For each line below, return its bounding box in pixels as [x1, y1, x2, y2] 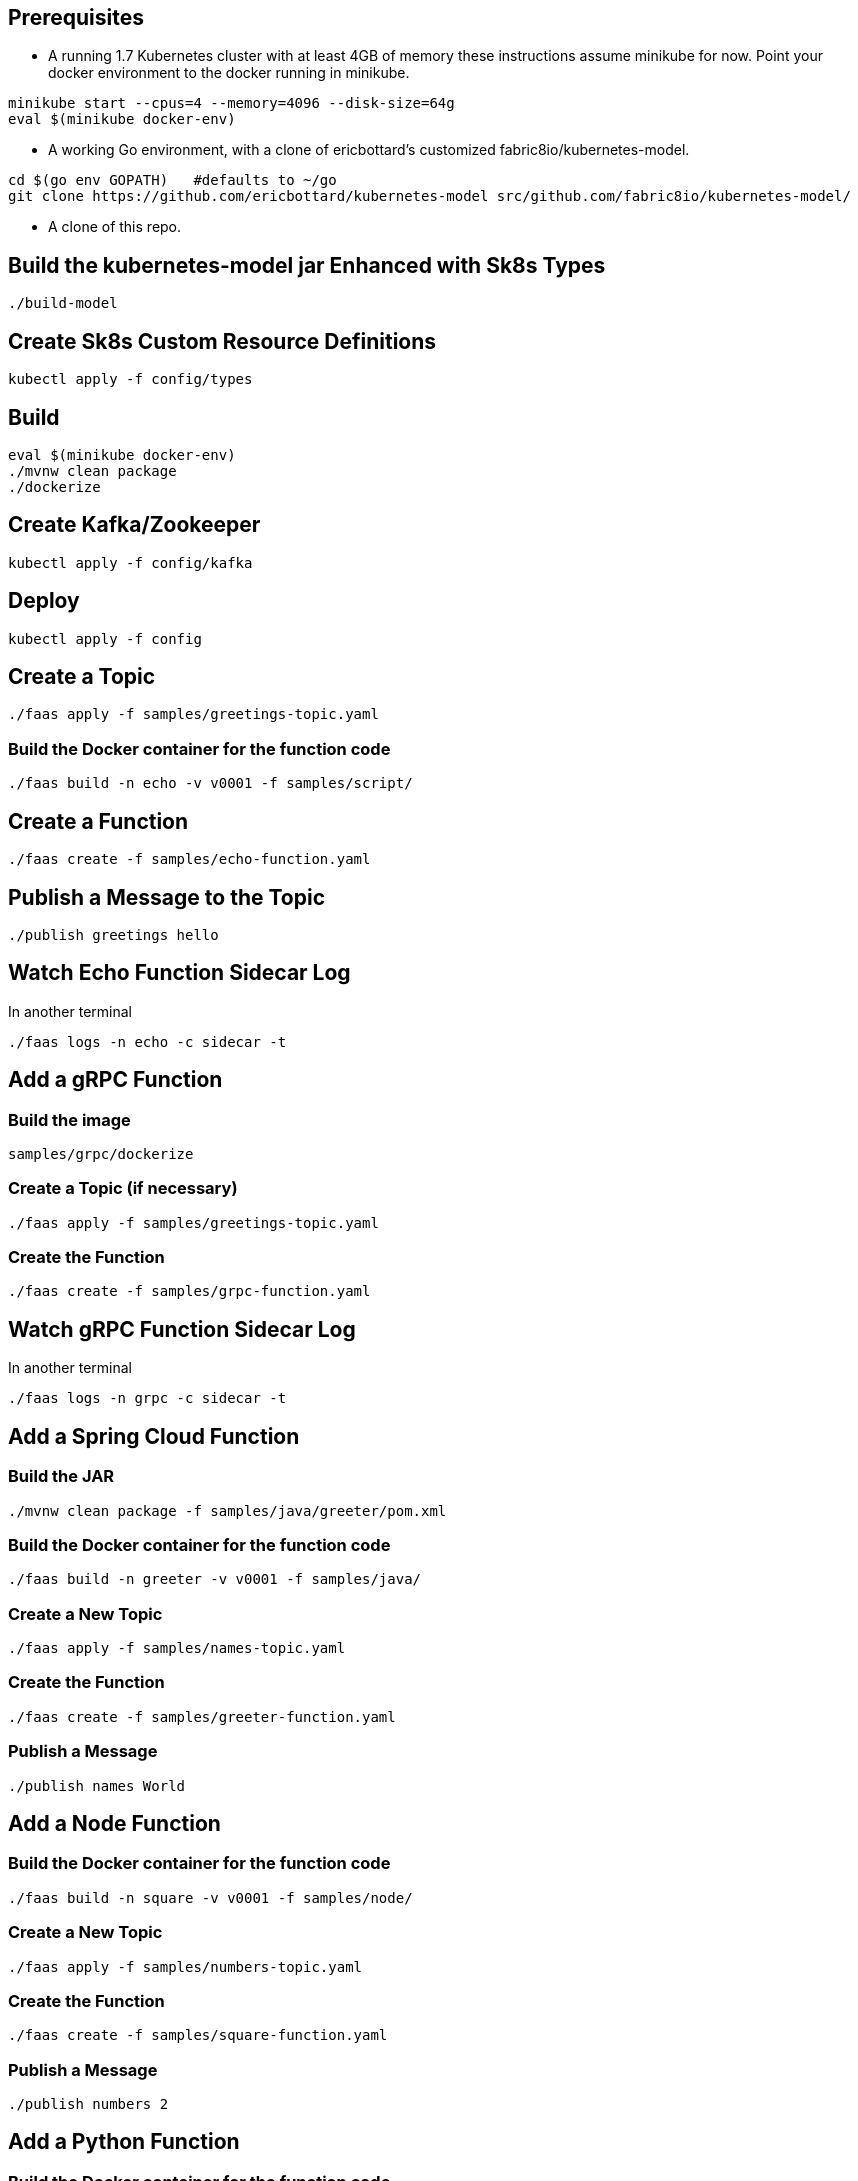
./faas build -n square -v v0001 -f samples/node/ [8, 1889, 413, 1906]
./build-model [8, 295, 118, 312]
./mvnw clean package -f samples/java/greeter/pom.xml [8, 1502, 447, 1519]
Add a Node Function [8, 1810, 221, 1836]
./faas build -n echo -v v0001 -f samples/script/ [8, 775, 413, 792]
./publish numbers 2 [8, 2096, 169, 2113]
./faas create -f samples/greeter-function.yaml [8, 1708, 396, 1725]
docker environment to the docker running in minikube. [48, 64, 410, 82]
